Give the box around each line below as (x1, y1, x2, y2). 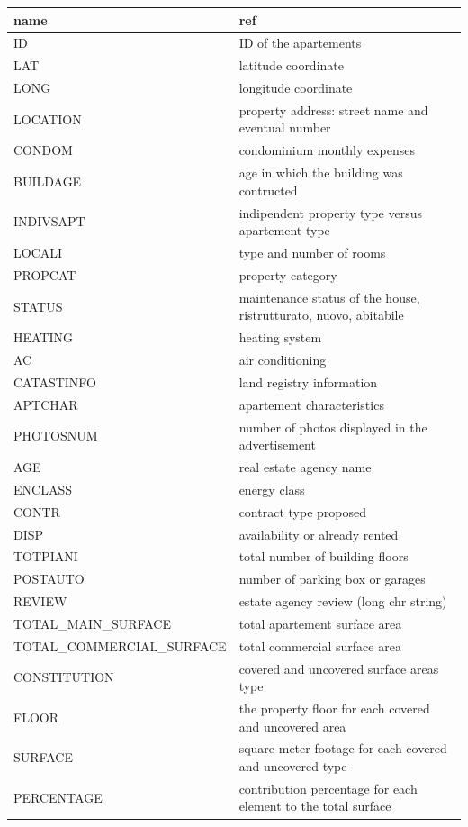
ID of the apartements (238, 33, 362, 52)
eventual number (238, 118, 331, 137)
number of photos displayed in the (238, 417, 427, 436)
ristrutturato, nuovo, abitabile (238, 305, 404, 324)
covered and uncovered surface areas (238, 659, 439, 677)
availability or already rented (238, 524, 399, 543)
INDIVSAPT (13, 212, 85, 231)
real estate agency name (238, 457, 372, 476)
